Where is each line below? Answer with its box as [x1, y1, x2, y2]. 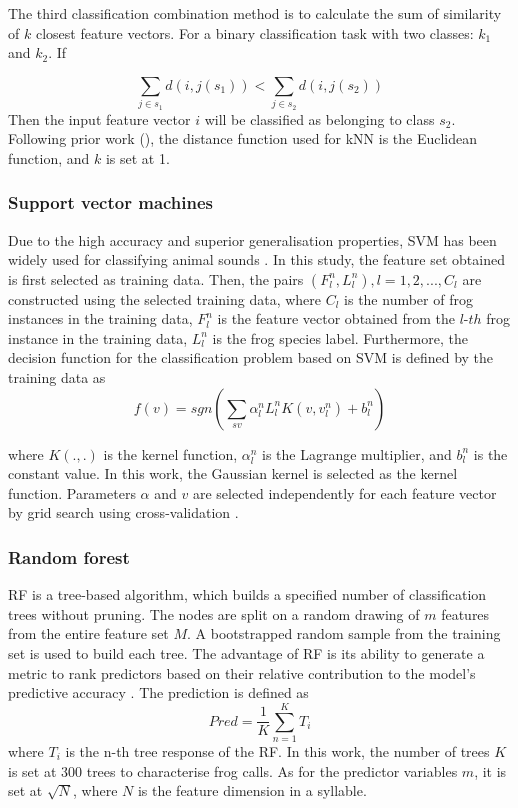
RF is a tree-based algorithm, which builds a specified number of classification [8, 584, 487, 605]
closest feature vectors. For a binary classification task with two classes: [35, 22, 474, 43]
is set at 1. [105, 147, 170, 168]
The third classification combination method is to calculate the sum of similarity [8, 3, 502, 23]
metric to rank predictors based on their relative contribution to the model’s [8, 662, 476, 683]
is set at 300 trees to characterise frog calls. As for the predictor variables [8, 760, 458, 781]
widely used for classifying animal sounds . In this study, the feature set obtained [8, 249, 505, 270]
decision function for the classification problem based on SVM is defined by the [8, 347, 494, 368]
